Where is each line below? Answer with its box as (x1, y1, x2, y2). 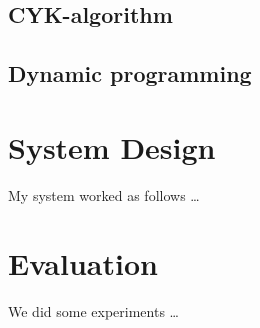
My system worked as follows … (8, 184, 200, 205)
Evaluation (8, 243, 158, 284)
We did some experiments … (8, 301, 179, 322)
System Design (8, 126, 216, 167)
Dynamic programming (8, 58, 252, 89)
